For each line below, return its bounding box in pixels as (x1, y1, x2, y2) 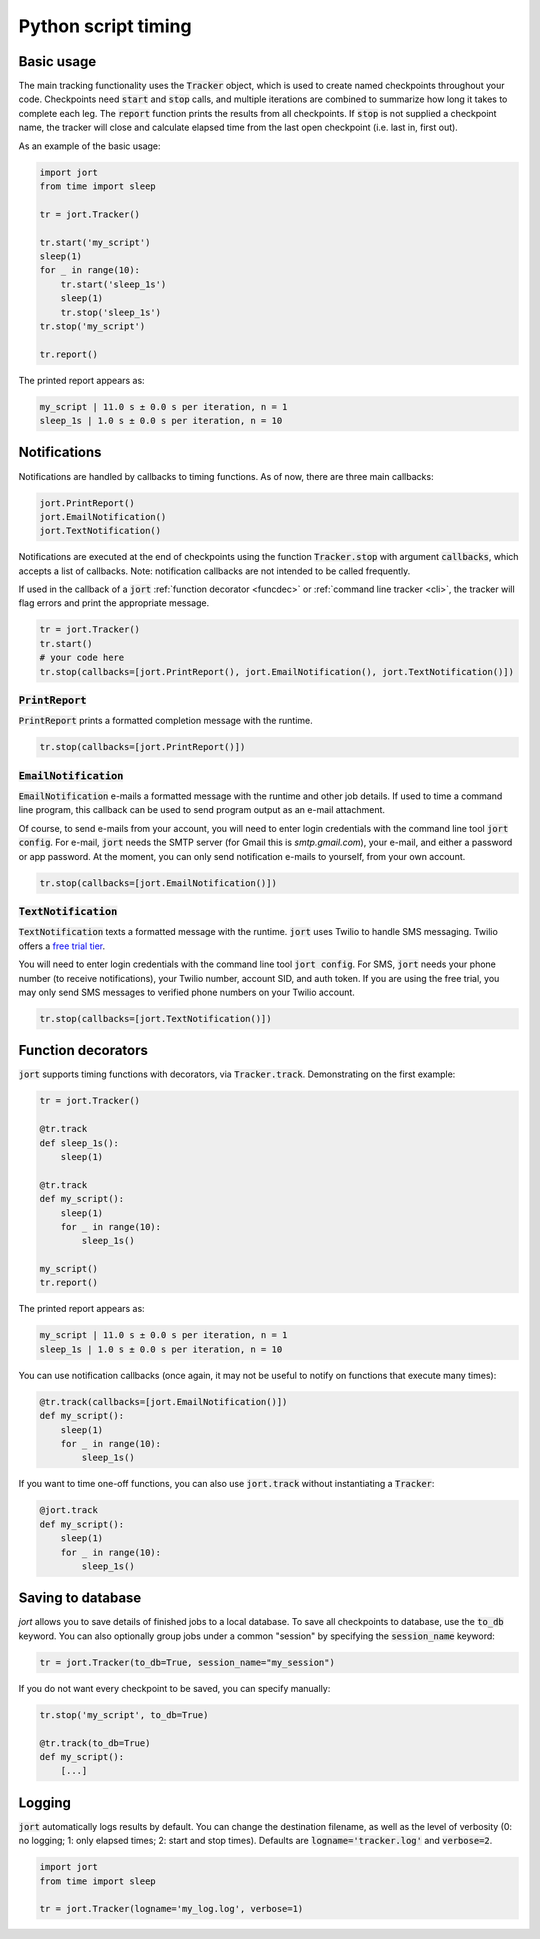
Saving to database (18, 1590, 142, 1607)
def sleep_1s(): (39, 1137, 120, 1149)
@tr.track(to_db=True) (39, 1737, 151, 1749)
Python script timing (18, 15, 192, 37)
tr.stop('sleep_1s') (60, 306, 162, 318)
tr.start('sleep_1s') (60, 278, 167, 290)
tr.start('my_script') (39, 236, 151, 248)
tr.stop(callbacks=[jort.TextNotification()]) (39, 1013, 272, 1024)
